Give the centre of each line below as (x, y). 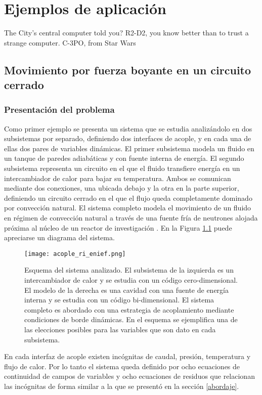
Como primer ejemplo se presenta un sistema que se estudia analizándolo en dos (128, 128)
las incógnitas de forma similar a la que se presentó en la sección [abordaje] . (122, 386)
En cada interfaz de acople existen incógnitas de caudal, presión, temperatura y (127, 356)
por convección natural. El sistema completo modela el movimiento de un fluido (128, 208)
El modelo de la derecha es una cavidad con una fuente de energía (126, 290)
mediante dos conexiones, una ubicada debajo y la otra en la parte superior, (122, 188)
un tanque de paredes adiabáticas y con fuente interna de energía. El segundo (124, 158)
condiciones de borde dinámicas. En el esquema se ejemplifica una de (131, 319)
